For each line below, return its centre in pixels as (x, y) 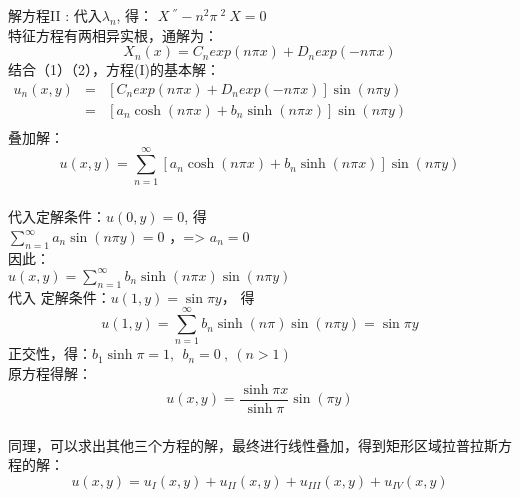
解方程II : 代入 (55, 14)
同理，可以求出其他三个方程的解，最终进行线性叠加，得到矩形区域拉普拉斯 (253, 444)
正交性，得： (50, 353)
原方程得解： (50, 373)
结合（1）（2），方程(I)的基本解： (114, 69)
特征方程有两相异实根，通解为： (113, 34)
